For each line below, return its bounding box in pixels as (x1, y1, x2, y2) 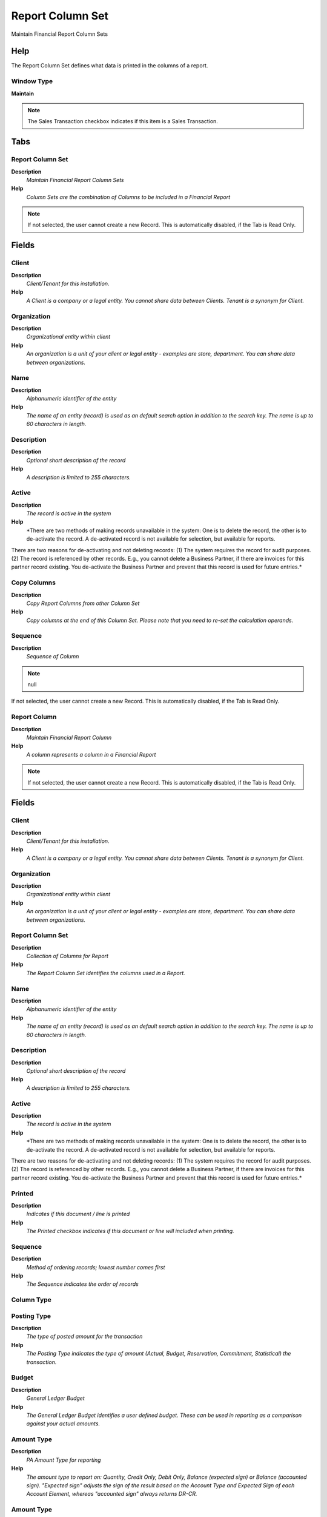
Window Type (11, 77, 53, 86)
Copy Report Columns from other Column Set (26, 600, 140, 607)
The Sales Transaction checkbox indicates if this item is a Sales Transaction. (27, 118, 218, 125)
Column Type (11, 1296, 51, 1304)
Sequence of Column (26, 653, 79, 660)
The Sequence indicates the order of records (26, 1280, 139, 1288)
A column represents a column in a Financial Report (26, 751, 156, 758)
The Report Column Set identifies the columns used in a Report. (26, 969, 186, 976)
